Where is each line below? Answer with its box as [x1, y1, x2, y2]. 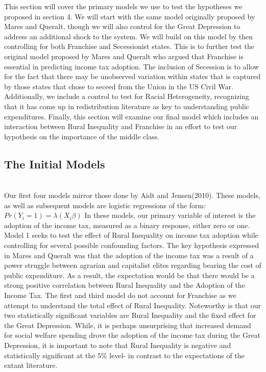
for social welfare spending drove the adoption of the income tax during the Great [4, 330, 261, 340]
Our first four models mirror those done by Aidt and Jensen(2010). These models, [4, 190, 260, 201]
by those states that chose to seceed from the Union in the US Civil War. [4, 81, 233, 91]
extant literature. [4, 360, 58, 370]
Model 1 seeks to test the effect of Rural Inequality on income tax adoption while [4, 230, 258, 240]
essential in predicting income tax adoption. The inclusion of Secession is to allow [4, 61, 259, 71]
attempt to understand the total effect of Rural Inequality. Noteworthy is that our [4, 300, 261, 310]
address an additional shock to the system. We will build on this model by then [4, 31, 253, 41]
